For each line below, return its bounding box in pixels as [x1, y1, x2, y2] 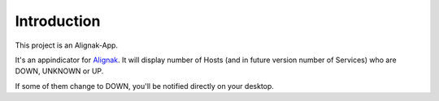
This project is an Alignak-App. [15, 40, 118, 50]
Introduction [15, 12, 101, 30]
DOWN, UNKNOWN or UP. [15, 66, 104, 76]
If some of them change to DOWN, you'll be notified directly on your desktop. [15, 81, 274, 90]
